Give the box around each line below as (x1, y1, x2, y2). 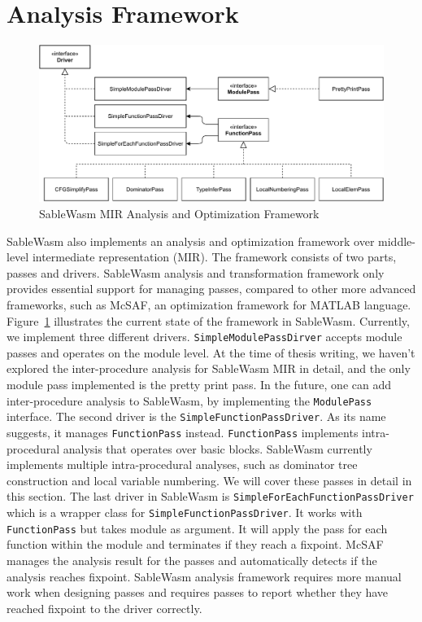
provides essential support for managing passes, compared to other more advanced (7, 280, 416, 297)
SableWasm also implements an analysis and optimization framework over (7, 232, 375, 249)
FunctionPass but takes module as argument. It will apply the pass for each (7, 519, 388, 537)
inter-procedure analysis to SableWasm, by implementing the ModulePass (7, 392, 372, 409)
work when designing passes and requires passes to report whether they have (7, 584, 389, 601)
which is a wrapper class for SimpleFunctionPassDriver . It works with (7, 504, 363, 521)
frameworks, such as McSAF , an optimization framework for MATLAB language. (7, 296, 411, 313)
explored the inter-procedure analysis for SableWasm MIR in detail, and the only (7, 360, 411, 377)
